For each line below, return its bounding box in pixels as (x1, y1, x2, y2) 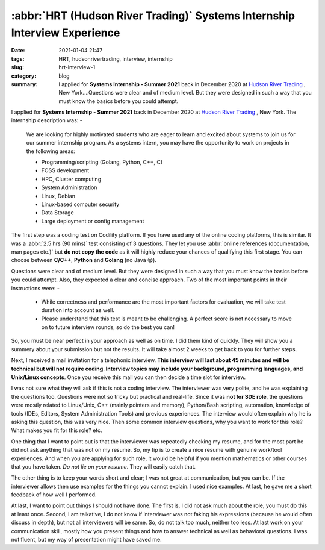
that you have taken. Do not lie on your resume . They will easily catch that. (11, 463, 196, 470)
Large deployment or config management (41, 217, 144, 225)
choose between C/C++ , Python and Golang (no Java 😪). (11, 257, 156, 264)
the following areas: (26, 148, 75, 155)
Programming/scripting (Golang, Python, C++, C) (41, 158, 163, 166)
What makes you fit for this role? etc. (11, 427, 102, 434)
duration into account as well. (41, 307, 114, 314)
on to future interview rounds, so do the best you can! (41, 323, 175, 331)
